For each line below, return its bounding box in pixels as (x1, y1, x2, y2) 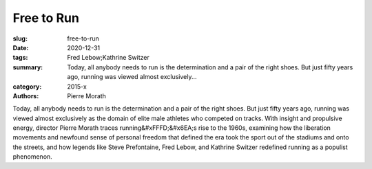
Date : (12, 43, 29, 52)
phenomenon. (12, 153, 53, 161)
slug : (12, 34, 28, 43)
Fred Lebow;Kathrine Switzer (67, 54, 149, 62)
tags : (12, 54, 28, 62)
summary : (12, 63, 43, 71)
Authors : (12, 91, 39, 100)
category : (12, 82, 42, 91)
